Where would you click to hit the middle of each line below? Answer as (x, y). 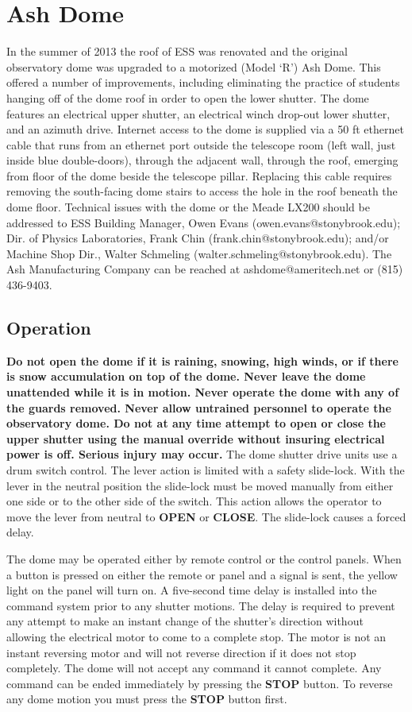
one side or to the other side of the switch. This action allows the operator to (194, 501)
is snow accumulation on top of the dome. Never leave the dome (186, 376)
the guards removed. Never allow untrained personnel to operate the (199, 407)
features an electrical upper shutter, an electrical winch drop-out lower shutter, (198, 113)
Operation (49, 328)
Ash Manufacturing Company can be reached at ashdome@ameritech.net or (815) (205, 269)
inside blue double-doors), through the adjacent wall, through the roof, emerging (202, 160)
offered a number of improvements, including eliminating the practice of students (203, 82)
